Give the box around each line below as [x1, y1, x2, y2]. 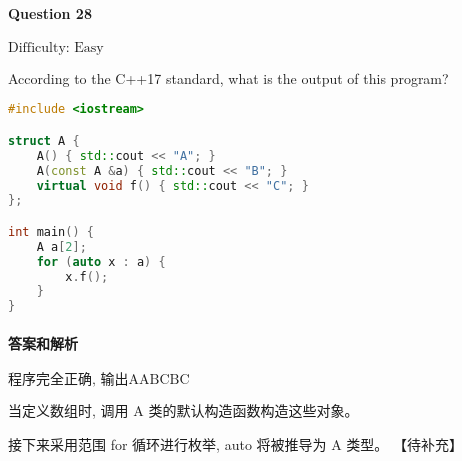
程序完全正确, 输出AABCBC [8, 373, 190, 387]
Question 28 [8, 2, 92, 23]
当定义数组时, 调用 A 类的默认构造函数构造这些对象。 [8, 400, 359, 420]
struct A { [8, 133, 80, 148]
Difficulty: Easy [8, 40, 104, 55]
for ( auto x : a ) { [36, 254, 166, 269]
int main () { [8, 224, 94, 239]
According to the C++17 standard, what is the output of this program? [8, 67, 449, 88]
